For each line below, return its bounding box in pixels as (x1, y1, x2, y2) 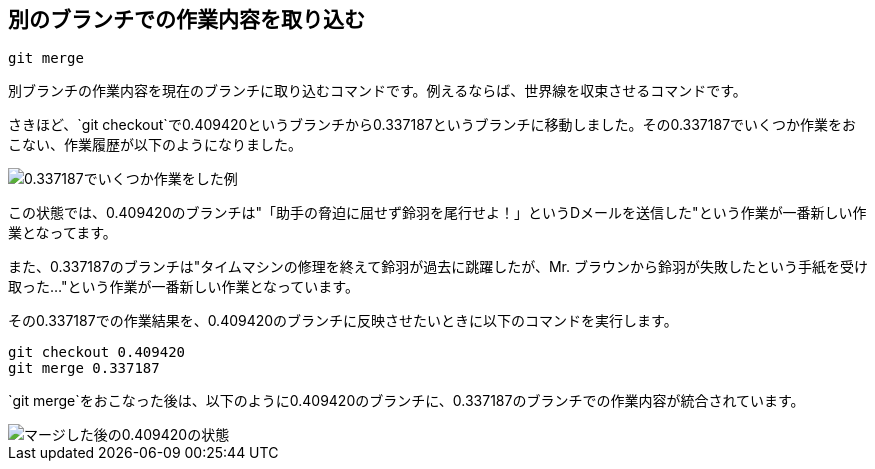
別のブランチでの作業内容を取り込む (8, 7, 365, 32)
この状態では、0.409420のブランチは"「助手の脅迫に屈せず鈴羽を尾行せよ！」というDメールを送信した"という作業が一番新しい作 (8, 204, 867, 222)
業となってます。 (8, 224, 117, 242)
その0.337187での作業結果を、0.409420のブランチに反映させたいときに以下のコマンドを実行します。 (8, 312, 678, 330)
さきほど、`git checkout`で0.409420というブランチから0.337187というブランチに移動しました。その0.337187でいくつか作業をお (8, 116, 857, 134)
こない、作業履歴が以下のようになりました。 (8, 136, 302, 154)
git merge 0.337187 (8, 360, 160, 377)
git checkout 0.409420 (8, 344, 186, 361)
